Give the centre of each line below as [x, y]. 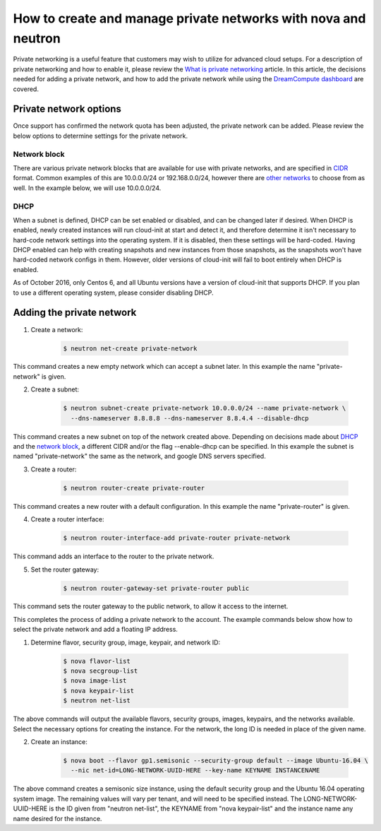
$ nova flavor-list [97, 661]
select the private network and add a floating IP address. [95, 630]
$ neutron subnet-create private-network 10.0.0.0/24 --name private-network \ [205, 408]
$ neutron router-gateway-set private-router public [156, 588]
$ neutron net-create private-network [130, 348]
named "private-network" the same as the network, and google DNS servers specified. [139, 456]
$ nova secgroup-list [101, 671]
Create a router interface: [68, 519]
